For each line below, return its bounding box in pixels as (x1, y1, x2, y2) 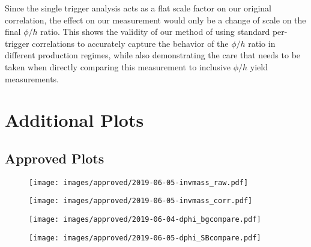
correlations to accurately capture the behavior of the (32, 37, 229, 49)
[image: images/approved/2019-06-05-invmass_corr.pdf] (29, 197, 253, 206)
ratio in (248, 37, 276, 49)
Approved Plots (5, 148, 104, 167)
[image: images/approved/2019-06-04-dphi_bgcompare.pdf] (29, 215, 261, 224)
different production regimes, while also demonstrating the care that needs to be (5, 49, 301, 61)
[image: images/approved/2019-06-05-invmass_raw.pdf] (29, 178, 249, 187)
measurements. (5, 72, 59, 85)
